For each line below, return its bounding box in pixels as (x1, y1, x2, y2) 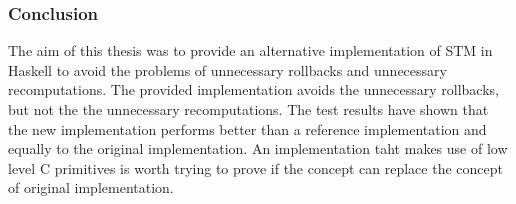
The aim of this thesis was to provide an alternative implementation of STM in (8, 40, 493, 61)
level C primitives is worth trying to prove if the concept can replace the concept (8, 157, 503, 178)
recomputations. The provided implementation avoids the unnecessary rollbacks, (8, 79, 499, 100)
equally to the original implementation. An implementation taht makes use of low (8, 138, 508, 159)
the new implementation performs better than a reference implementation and (8, 118, 487, 139)
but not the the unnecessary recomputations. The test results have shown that (8, 99, 489, 119)
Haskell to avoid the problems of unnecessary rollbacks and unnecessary (8, 59, 447, 80)
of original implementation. (8, 177, 174, 198)
